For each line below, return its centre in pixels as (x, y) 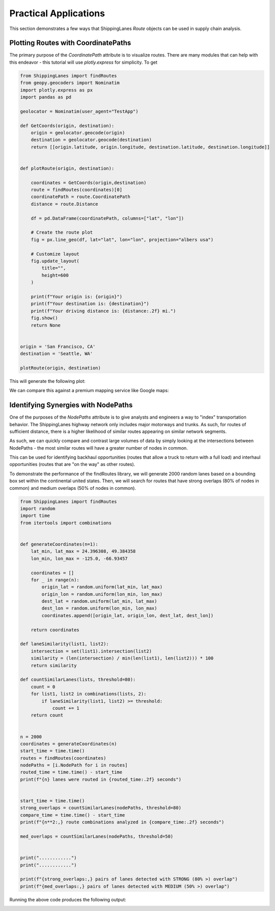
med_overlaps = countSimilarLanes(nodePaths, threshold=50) (97, 836)
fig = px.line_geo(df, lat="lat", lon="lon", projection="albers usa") (122, 240)
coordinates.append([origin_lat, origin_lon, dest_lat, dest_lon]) (128, 615)
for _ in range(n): (55, 580)
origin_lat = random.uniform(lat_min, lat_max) (102, 587)
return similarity (54, 665)
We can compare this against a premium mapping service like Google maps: (89, 391)
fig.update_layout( (55, 261)
